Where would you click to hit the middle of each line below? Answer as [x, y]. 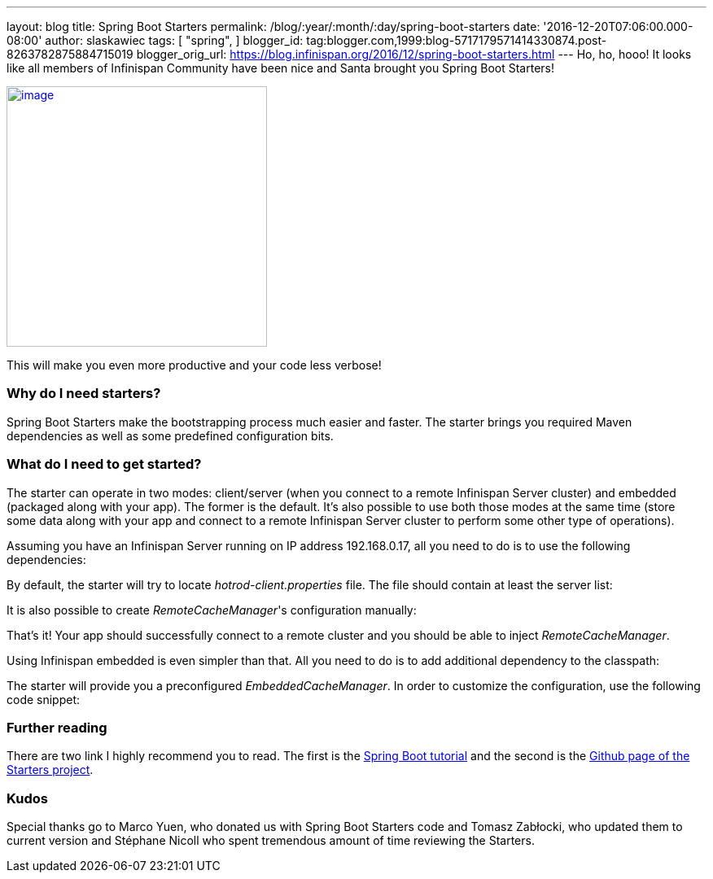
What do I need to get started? [104, 464]
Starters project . [50, 770]
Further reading [57, 727]
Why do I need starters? [84, 394]
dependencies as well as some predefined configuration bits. [170, 435]
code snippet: [44, 699]
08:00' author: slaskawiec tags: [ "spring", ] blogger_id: [155, 40]
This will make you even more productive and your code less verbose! [194, 365]
